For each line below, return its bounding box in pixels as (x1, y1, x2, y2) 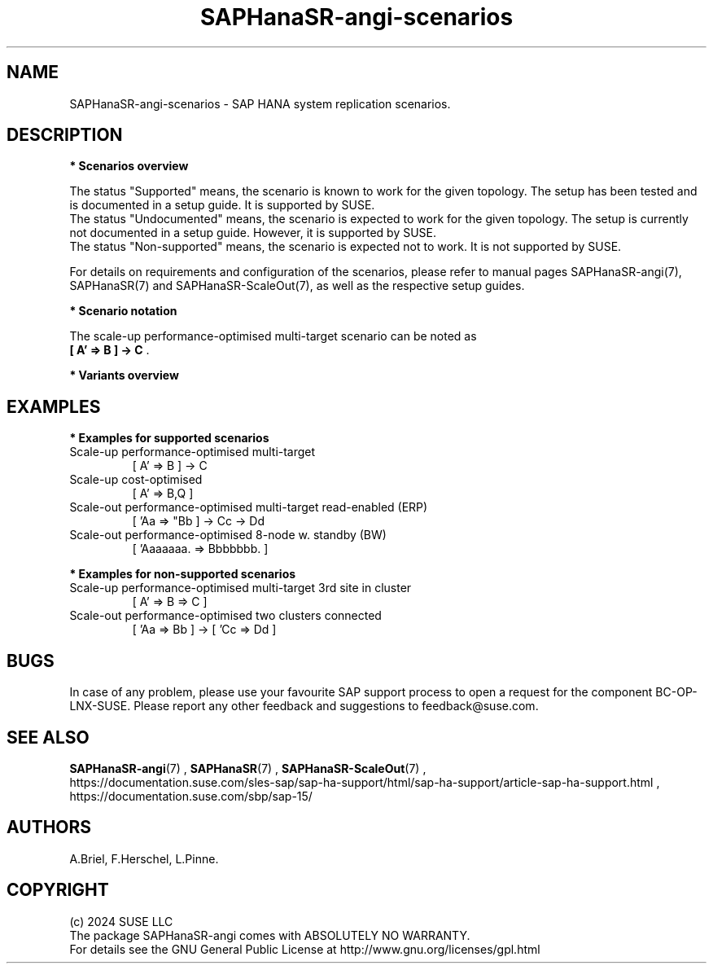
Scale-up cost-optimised (69, 472, 203, 487)
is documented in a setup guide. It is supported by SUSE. (69, 198, 375, 213)
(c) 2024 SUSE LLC (69, 914, 173, 928)
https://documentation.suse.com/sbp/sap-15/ (69, 788, 313, 803)
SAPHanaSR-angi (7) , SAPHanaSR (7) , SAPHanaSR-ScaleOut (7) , (69, 761, 426, 775)
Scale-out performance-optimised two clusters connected (69, 608, 382, 623)
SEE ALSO (7, 726, 90, 748)
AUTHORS (7, 817, 92, 838)
